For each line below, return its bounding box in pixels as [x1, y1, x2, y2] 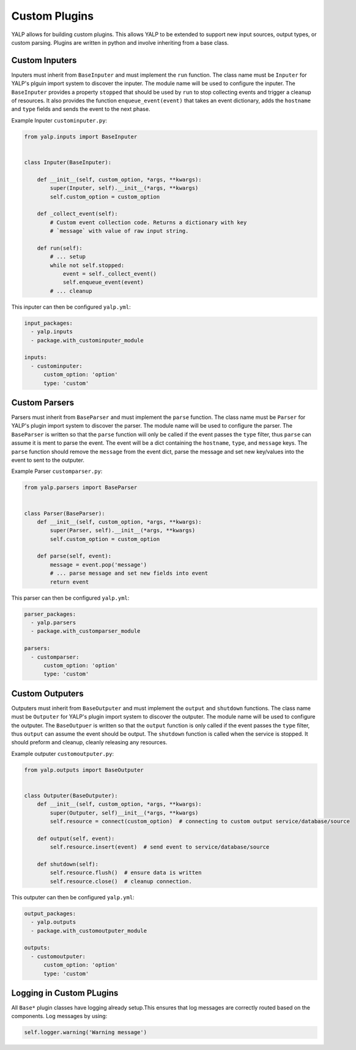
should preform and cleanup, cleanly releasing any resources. [11, 739, 168, 746]
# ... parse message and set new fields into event [50, 570, 209, 577]
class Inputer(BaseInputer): [24, 159, 112, 165]
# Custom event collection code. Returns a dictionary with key [50, 219, 247, 226]
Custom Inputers [11, 55, 77, 66]
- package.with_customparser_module [31, 628, 141, 635]
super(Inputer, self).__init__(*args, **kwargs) [50, 184, 199, 192]
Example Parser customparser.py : [11, 467, 103, 475]
